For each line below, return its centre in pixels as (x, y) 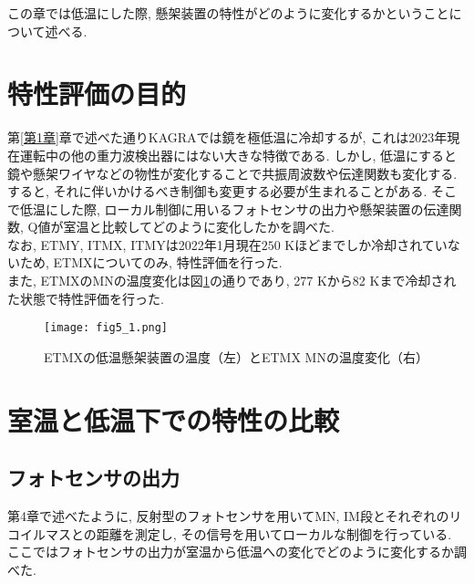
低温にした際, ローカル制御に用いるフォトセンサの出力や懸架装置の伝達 (234, 209)
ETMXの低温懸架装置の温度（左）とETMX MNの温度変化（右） (236, 356)
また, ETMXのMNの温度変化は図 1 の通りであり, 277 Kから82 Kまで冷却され (232, 281)
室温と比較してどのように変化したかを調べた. (199, 227)
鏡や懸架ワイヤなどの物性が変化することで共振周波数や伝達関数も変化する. (232, 173)
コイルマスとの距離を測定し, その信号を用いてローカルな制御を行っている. (230, 533)
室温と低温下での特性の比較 (174, 419)
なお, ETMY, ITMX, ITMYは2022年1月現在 (134, 244)
